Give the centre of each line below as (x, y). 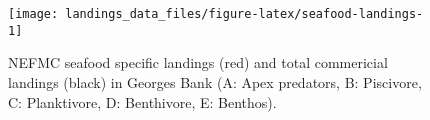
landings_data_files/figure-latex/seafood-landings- (244, 14)
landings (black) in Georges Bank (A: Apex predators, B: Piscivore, (215, 81)
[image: (33, 14)
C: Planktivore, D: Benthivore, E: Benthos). (142, 101)
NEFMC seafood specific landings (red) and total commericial (198, 62)
